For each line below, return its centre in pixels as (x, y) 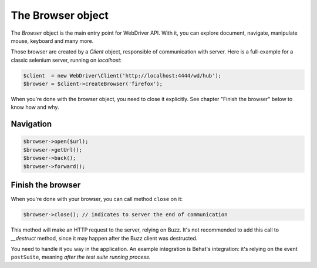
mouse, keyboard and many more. (52, 41)
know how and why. (35, 107)
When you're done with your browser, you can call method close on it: (97, 199)
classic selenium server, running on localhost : (66, 60)
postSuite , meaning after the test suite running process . (81, 257)
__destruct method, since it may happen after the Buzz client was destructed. (104, 238)
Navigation (31, 124)
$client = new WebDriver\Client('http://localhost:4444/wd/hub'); (122, 76)
